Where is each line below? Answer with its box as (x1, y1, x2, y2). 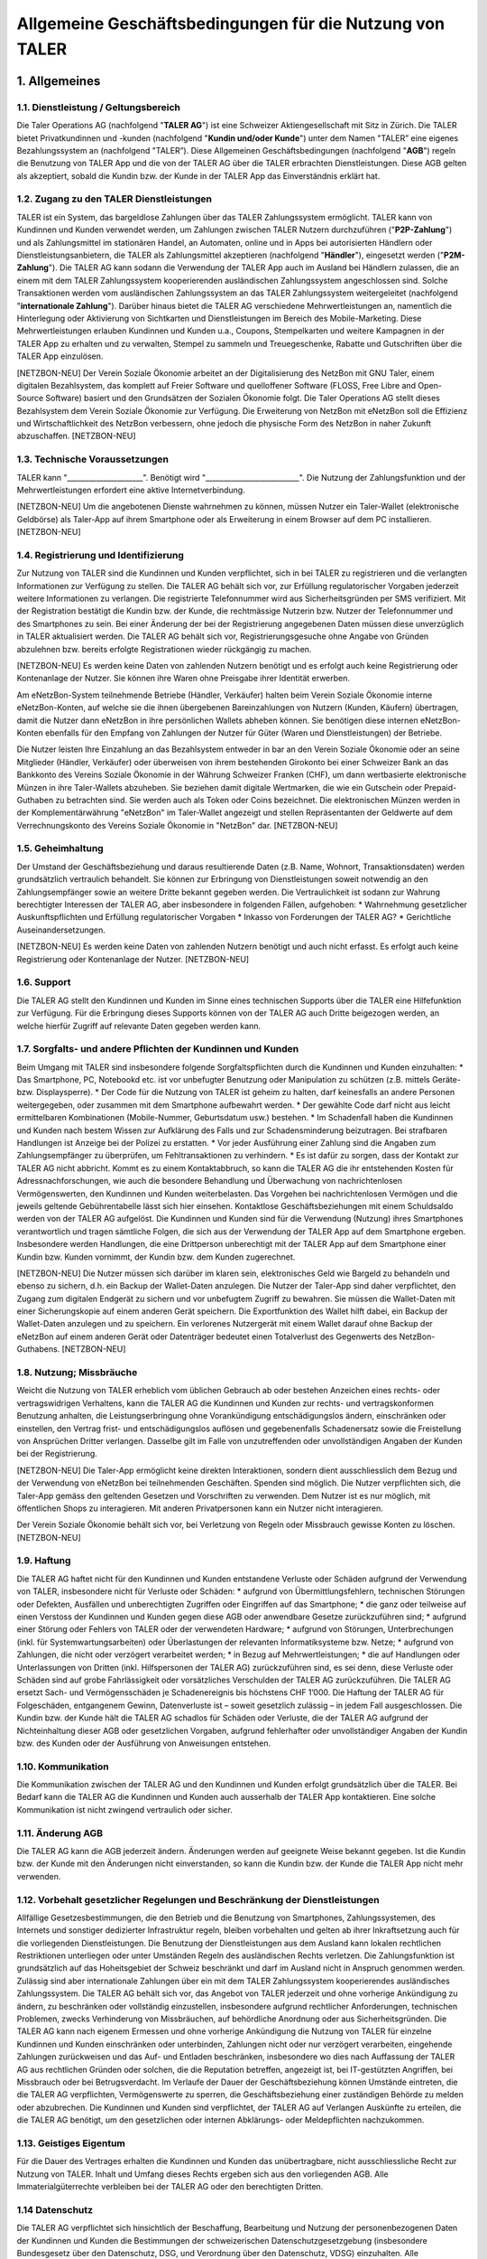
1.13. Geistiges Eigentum (16, 2137, 126, 2150)
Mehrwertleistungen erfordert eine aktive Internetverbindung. (16, 484, 245, 495)
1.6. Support (16, 976, 71, 989)
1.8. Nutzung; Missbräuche (16, 1366, 138, 1379)
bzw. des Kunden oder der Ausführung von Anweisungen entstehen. (16, 1738, 271, 1748)
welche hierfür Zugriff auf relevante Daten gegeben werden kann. (16, 1020, 262, 1031)
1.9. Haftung (16, 1554, 71, 1567)
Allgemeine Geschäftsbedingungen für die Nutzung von (16, 14, 446, 33)
